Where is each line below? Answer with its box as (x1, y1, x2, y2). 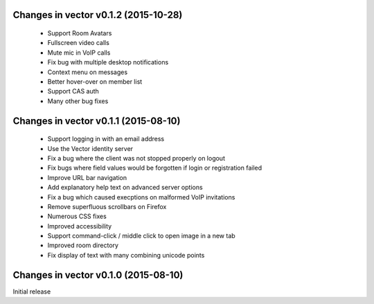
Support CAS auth (47, 87, 100, 96)
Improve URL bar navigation (47, 173, 127, 181)
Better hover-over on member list (47, 77, 143, 86)
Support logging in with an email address (47, 135, 165, 143)
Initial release (12, 287, 51, 296)
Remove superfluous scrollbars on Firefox (47, 202, 167, 211)
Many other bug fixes (47, 97, 109, 105)
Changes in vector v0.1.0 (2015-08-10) (12, 269, 184, 280)
